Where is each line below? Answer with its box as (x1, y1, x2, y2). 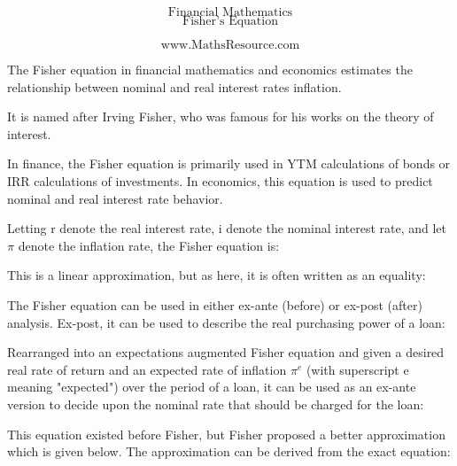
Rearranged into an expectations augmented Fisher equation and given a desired (7, 343, 445, 361)
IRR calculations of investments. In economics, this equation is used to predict (7, 171, 433, 190)
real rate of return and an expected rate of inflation (7, 360, 287, 378)
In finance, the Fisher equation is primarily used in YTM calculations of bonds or (7, 154, 451, 173)
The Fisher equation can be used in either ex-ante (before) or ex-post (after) (7, 295, 422, 314)
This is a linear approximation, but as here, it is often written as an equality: (7, 266, 426, 284)
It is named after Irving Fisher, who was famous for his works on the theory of (7, 107, 434, 126)
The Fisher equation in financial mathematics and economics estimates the (7, 60, 413, 78)
